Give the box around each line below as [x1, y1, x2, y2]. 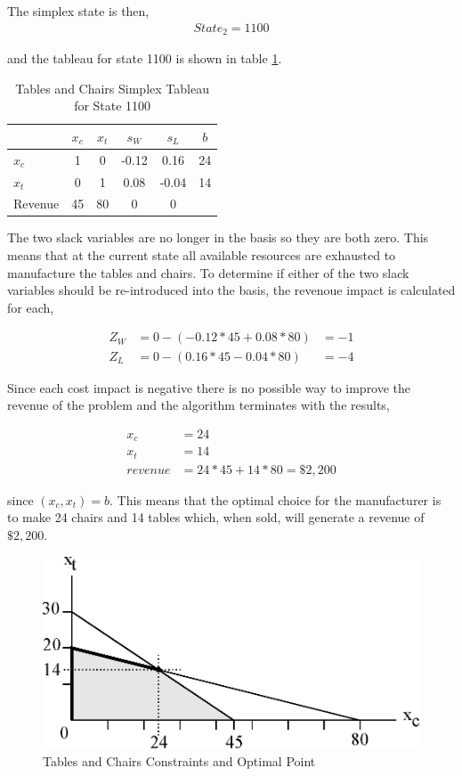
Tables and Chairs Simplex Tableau [15, 78, 209, 97]
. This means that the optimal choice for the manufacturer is [109, 490, 442, 509]
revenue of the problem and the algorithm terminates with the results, [7, 396, 390, 414]
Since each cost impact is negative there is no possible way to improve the [7, 378, 411, 396]
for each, [7, 298, 54, 316]
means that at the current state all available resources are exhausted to [7, 246, 396, 265]
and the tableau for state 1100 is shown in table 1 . [7, 49, 282, 68]
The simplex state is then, [7, 2, 150, 20]
